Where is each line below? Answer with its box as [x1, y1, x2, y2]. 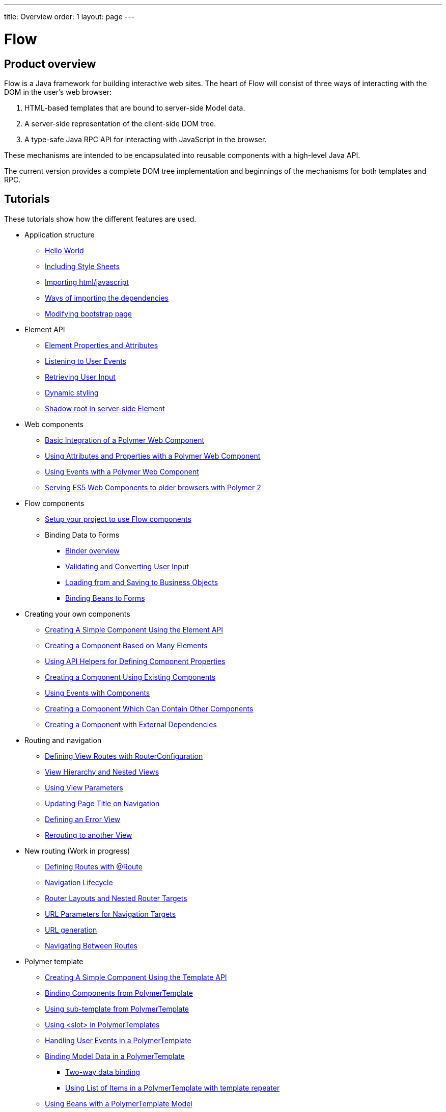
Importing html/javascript [45, 277, 129, 286]
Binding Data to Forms [45, 530, 120, 539]
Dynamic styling [45, 388, 99, 397]
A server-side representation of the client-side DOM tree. [24, 119, 216, 128]
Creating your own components [24, 609, 130, 618]
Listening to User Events [45, 356, 126, 365]
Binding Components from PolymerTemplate [45, 988, 193, 997]
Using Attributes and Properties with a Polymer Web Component [45, 451, 261, 460]
